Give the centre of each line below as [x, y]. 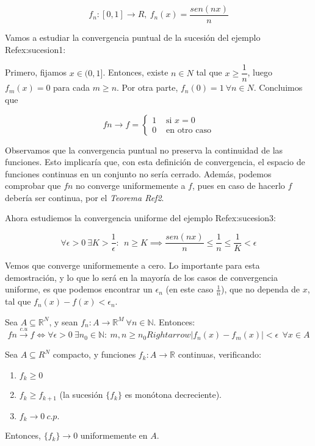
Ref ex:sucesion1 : [35, 49]
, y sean [63, 321]
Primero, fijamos [36, 72]
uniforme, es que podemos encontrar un [79, 289]
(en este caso [190, 289]
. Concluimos [278, 87]
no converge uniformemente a [131, 186]
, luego [260, 72]
